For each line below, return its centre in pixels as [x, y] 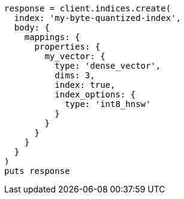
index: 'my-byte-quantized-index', [98, 18]
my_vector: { [75, 56]
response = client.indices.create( [88, 8]
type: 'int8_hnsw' [108, 104]
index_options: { [95, 94]
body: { [32, 27]
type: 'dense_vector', [108, 66]
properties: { [67, 47]
